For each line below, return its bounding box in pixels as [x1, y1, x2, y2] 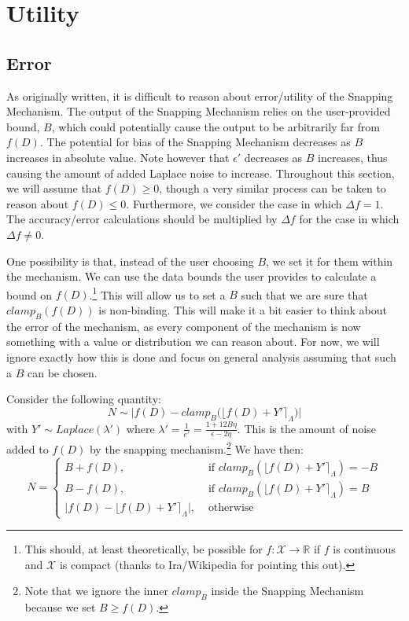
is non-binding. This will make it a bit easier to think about [98, 301, 387, 318]
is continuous [333, 540, 396, 557]
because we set [24, 598, 96, 615]
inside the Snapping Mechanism [211, 582, 364, 599]
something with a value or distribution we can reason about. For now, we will [6, 333, 380, 350]
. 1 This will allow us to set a [89, 284, 226, 303]
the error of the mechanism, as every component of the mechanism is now [6, 318, 361, 334]
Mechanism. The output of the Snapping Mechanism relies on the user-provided [6, 103, 391, 119]
